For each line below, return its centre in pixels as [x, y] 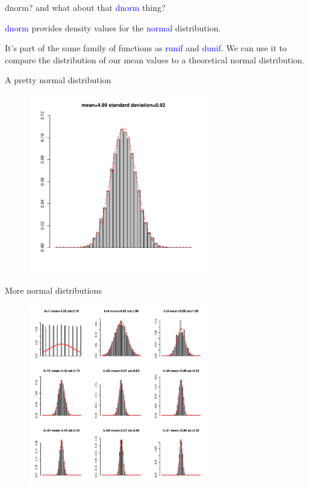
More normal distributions [53, 290]
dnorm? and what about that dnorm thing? [85, 7]
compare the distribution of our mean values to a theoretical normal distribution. [155, 59]
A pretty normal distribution [58, 80]
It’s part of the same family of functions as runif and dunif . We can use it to [146, 48]
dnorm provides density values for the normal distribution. [113, 27]
